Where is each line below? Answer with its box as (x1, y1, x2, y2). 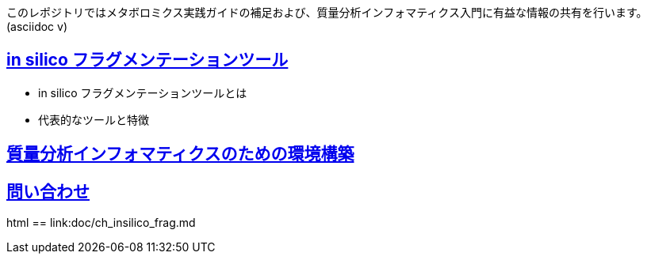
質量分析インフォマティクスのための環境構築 (6, 144, 354, 164)
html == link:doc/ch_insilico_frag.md (6, 216, 196, 230)
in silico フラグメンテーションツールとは (38, 85, 247, 100)
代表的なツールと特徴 (38, 112, 149, 126)
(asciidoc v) (6, 20, 68, 33)
